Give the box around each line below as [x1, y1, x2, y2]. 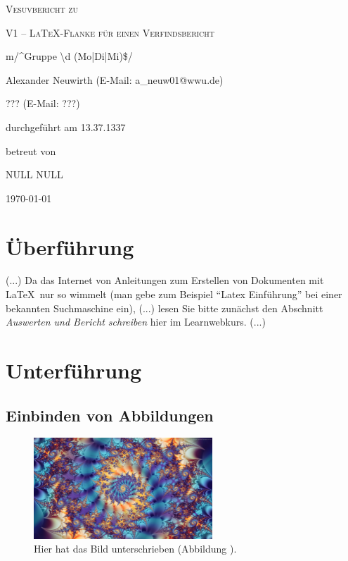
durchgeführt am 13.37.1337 [6, 119, 126, 134]
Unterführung [6, 356, 142, 385]
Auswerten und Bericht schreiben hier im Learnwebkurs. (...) [6, 314, 266, 329]
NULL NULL [6, 167, 63, 182]
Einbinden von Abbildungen [6, 404, 214, 426]
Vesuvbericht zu [6, 1, 78, 16]
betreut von [6, 143, 56, 158]
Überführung [6, 232, 134, 261]
